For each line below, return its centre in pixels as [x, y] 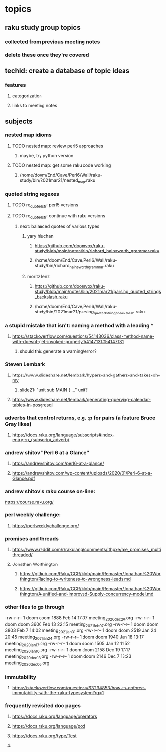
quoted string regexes [32, 194]
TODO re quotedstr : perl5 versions [45, 205]
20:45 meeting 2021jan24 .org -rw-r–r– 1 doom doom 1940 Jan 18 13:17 [75, 637]
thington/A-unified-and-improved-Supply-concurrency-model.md [86, 594]
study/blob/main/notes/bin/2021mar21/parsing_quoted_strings [98, 292]
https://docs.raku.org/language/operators [55, 717]
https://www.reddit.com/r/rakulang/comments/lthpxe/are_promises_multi [86, 550]
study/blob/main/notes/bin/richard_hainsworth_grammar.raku [97, 251]
